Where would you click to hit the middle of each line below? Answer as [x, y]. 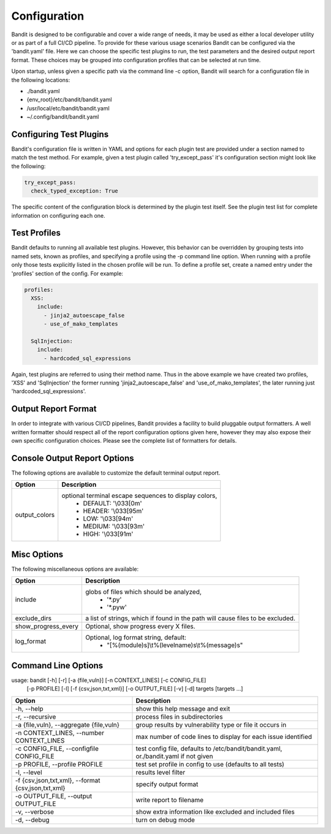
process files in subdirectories [179, 716]
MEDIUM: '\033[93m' [114, 526]
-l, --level [29, 772]
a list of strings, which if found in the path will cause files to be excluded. [190, 618]
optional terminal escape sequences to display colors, [139, 495]
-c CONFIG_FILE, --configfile [57, 748]
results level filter [161, 772]
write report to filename [169, 800]
